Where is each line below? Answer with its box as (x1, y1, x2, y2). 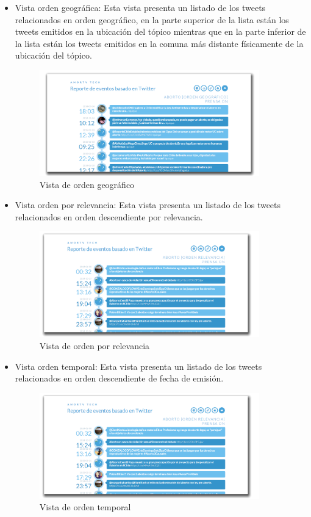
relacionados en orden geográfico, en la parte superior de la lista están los (15, 13, 289, 26)
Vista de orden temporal (39, 501, 131, 513)
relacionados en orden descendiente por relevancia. (15, 210, 203, 223)
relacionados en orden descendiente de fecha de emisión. (15, 372, 224, 385)
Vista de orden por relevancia (39, 339, 150, 352)
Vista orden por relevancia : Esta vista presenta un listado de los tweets (15, 198, 281, 211)
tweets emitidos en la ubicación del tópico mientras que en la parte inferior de (15, 25, 306, 38)
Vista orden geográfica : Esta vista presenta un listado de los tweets (15, 1, 266, 13)
